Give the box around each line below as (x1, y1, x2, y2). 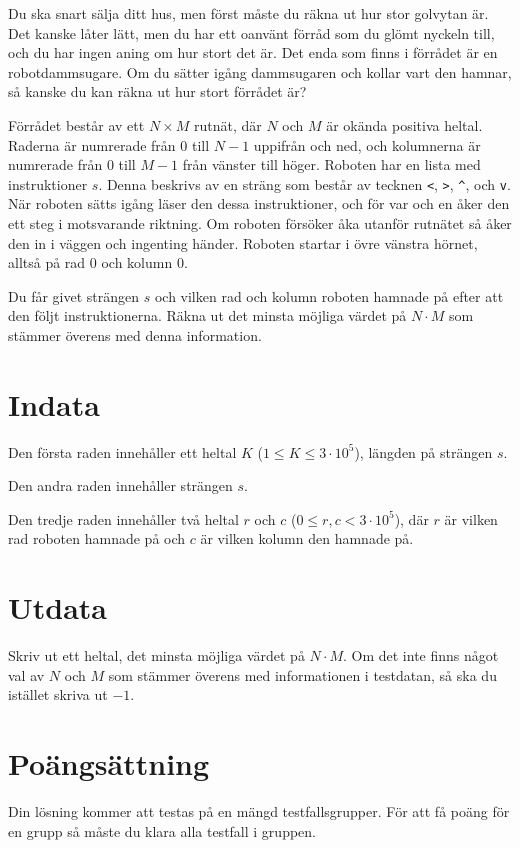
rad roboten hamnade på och (8, 528, 186, 549)
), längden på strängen (354, 441, 493, 462)
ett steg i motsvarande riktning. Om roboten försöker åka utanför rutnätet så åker (8, 213, 512, 233)
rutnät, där (193, 114, 262, 135)
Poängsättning (8, 743, 210, 784)
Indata (8, 383, 100, 424)
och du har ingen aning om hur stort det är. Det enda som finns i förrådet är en (8, 42, 498, 63)
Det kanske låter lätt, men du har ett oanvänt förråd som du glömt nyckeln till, (8, 22, 495, 43)
